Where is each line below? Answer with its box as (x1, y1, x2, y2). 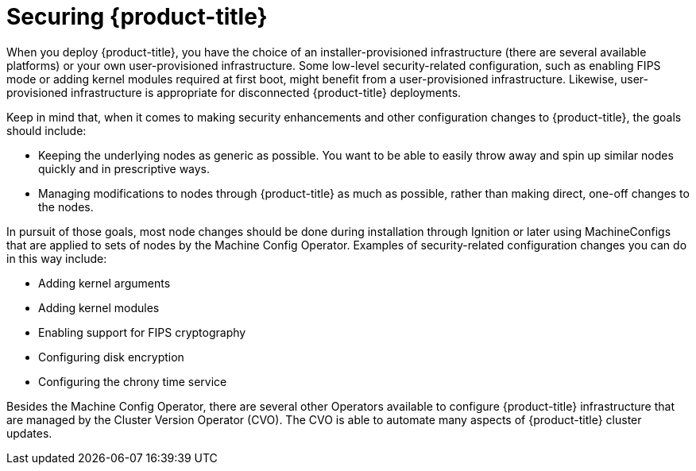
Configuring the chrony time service (38, 374, 227, 388)
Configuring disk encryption (38, 349, 184, 364)
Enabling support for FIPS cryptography (38, 325, 246, 339)
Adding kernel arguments (38, 276, 171, 290)
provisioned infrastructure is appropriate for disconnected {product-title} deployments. (6, 85, 462, 99)
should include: (6, 123, 87, 137)
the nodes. (38, 199, 94, 214)
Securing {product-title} (6, 3, 268, 30)
